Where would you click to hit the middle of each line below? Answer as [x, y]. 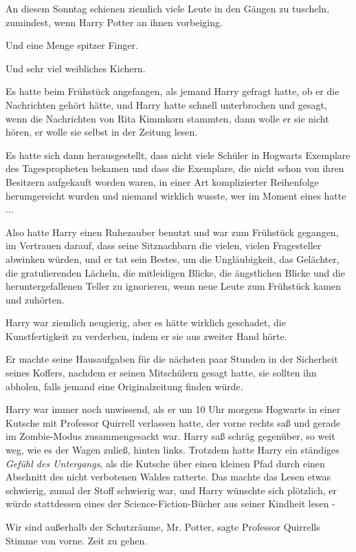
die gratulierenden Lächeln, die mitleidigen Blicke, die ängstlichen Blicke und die [175, 272]
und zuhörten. [35, 299]
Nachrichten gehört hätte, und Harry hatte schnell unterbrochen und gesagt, [166, 104]
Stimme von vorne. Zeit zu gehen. [77, 540]
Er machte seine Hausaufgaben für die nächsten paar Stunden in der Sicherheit [172, 359]
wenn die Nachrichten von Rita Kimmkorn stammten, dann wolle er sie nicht [167, 118]
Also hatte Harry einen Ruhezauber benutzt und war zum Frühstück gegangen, [172, 232]
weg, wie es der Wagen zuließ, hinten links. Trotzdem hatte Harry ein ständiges [173, 450]
